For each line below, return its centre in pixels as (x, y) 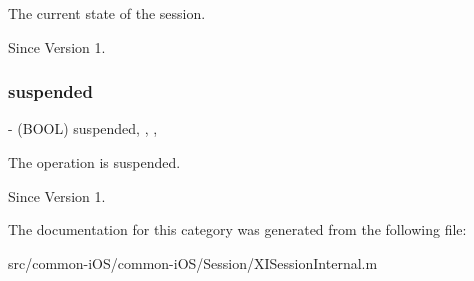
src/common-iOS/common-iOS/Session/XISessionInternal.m (193, 262)
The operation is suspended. (94, 162)
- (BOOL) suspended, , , (83, 128)
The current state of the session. (107, 13)
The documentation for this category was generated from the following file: (237, 229)
